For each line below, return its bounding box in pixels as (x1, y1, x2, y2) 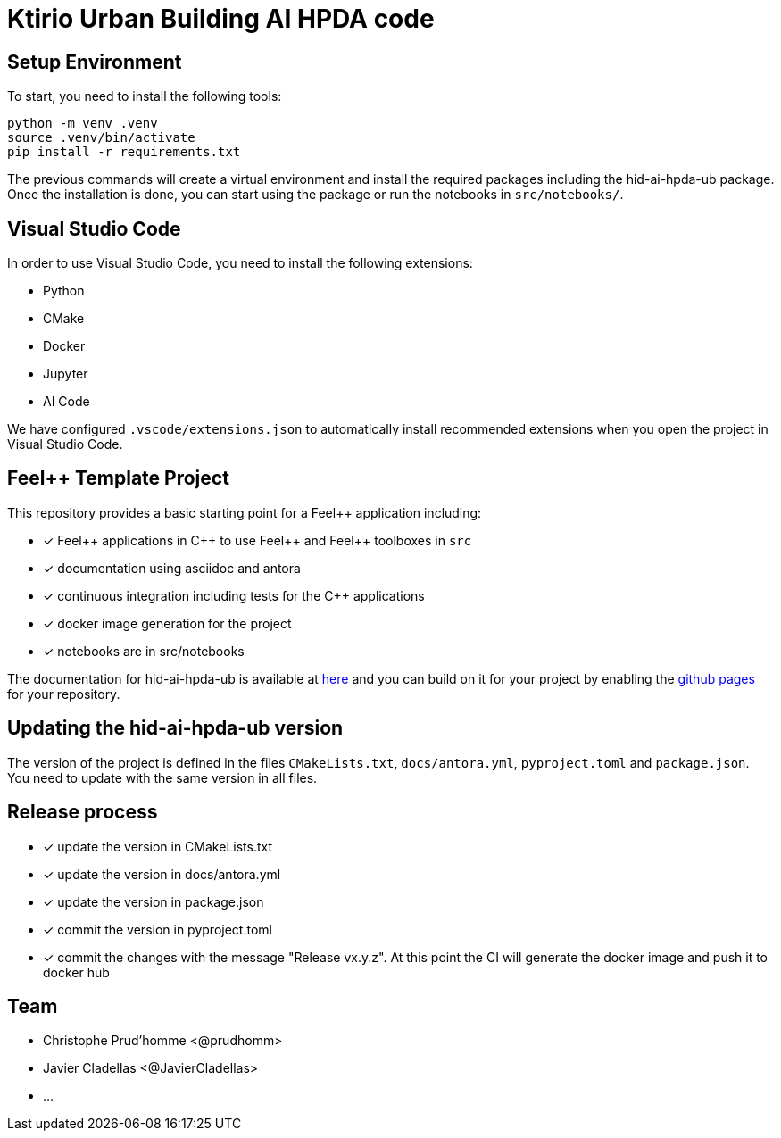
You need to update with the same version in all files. (7, 769, 318, 785)
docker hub (43, 964, 110, 980)
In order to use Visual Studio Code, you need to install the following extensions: (7, 255, 473, 271)
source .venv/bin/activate (7, 130, 195, 145)
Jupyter (43, 366, 88, 382)
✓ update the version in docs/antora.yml (43, 866, 281, 882)
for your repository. (7, 685, 120, 702)
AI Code (43, 394, 90, 410)
